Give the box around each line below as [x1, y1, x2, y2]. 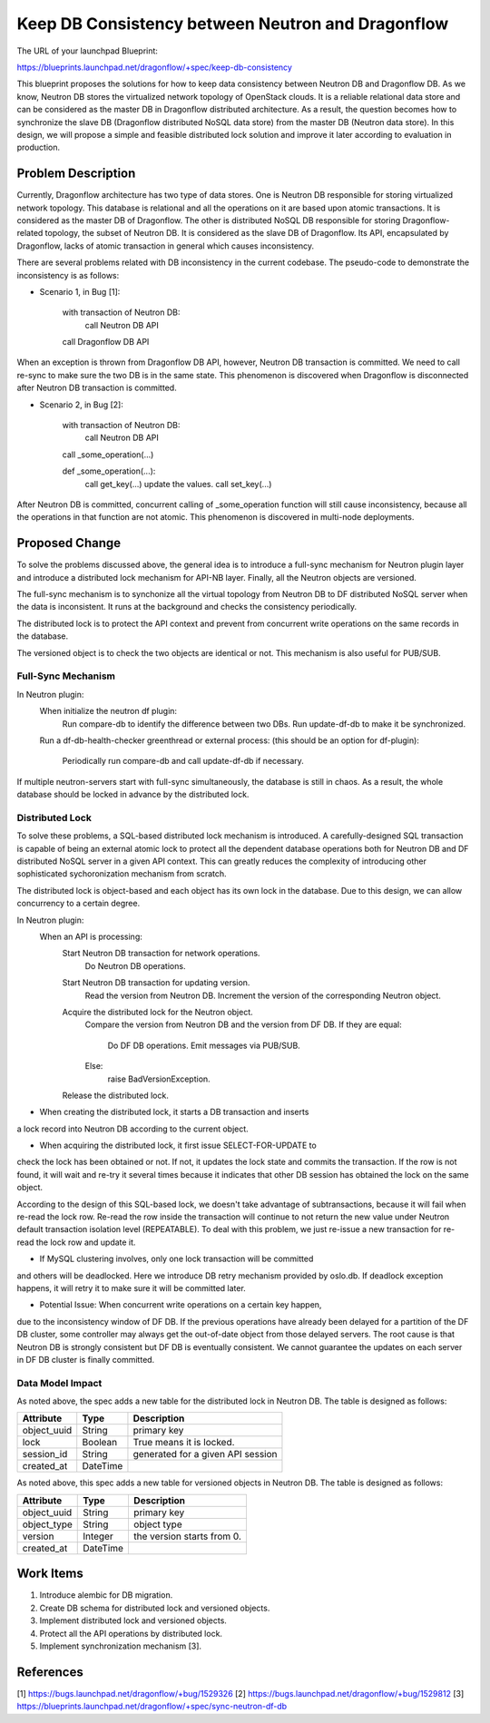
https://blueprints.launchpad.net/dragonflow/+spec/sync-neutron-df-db [16, 1701, 288, 1712]
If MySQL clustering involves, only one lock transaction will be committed [39, 1253, 314, 1265]
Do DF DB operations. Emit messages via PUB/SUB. [107, 1040, 301, 1051]
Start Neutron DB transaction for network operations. [62, 948, 260, 959]
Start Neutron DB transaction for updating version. [62, 977, 250, 988]
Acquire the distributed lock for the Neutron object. [62, 1006, 253, 1017]
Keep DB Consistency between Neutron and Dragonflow [16, 14, 449, 34]
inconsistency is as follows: [16, 269, 120, 280]
